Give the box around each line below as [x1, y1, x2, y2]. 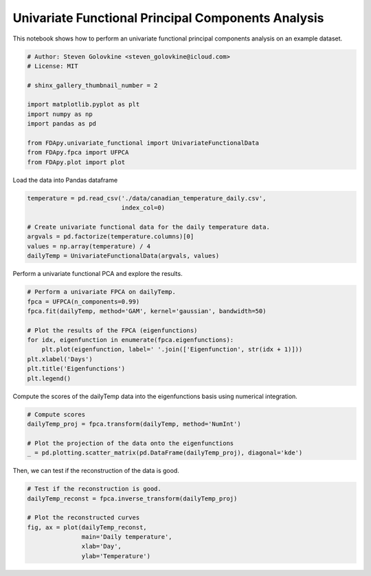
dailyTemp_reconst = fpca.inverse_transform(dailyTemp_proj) [27, 494, 238, 503]
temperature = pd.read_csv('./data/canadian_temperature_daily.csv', [27, 194, 267, 202]
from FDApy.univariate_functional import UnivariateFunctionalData [27, 139, 260, 147]
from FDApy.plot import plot [27, 158, 126, 166]
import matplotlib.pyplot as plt [27, 100, 140, 108]
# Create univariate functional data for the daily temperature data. [27, 223, 271, 231]
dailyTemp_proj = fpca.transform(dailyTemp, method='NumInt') [27, 419, 241, 428]
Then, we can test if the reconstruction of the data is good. [12, 467, 180, 475]
